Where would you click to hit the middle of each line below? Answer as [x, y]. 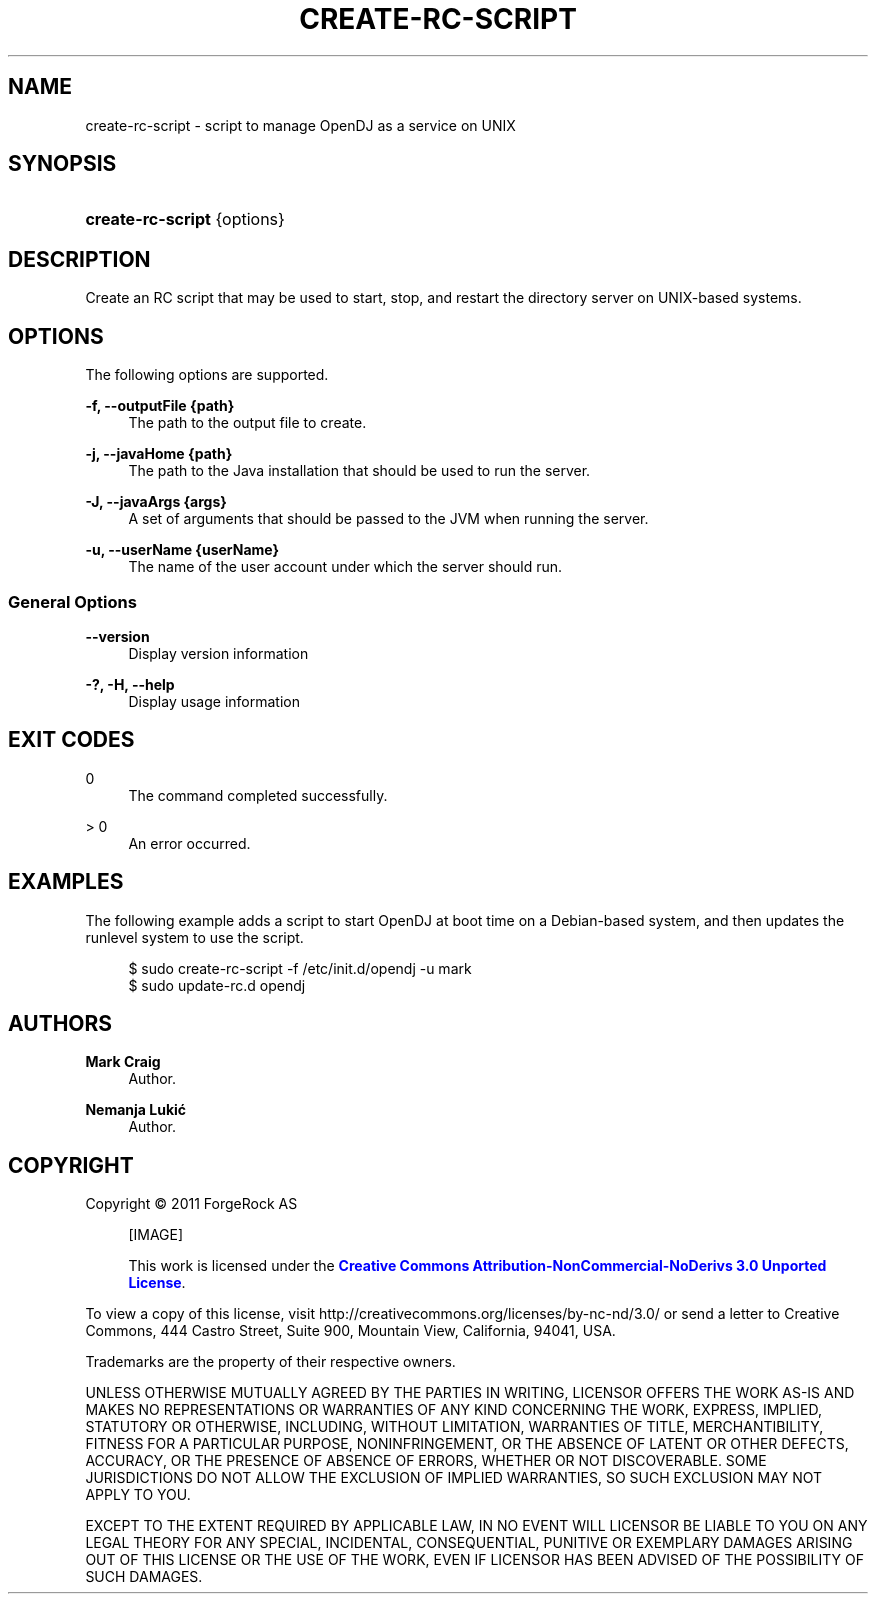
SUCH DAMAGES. [144, 1577]
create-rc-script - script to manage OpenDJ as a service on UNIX [300, 125]
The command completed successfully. [258, 795]
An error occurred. [189, 843]
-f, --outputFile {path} [160, 406]
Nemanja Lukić [136, 1110]
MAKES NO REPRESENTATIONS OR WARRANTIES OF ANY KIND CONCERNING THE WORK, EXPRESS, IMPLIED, [453, 1410]
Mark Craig [123, 1062]
